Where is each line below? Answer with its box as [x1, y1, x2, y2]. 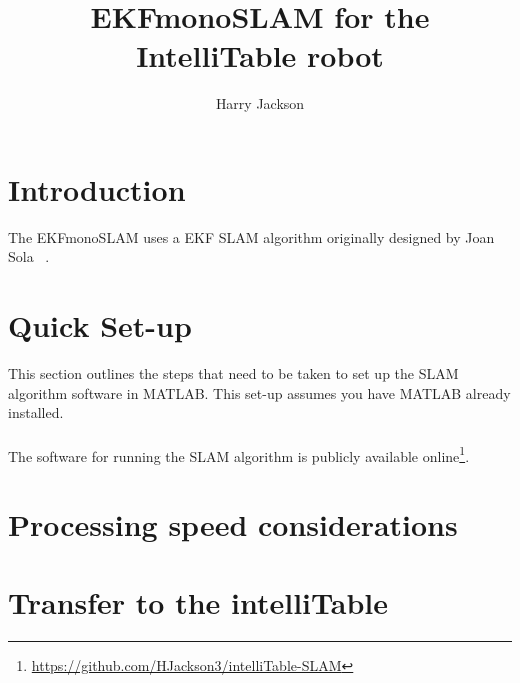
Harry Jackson [215, 93, 305, 114]
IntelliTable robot [136, 35, 384, 76]
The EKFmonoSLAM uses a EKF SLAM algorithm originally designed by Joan [8, 226, 495, 247]
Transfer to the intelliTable [8, 582, 388, 623]
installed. [8, 402, 64, 423]
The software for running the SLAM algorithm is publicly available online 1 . [8, 442, 470, 466]
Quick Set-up [8, 305, 192, 346]
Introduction [8, 168, 186, 209]
